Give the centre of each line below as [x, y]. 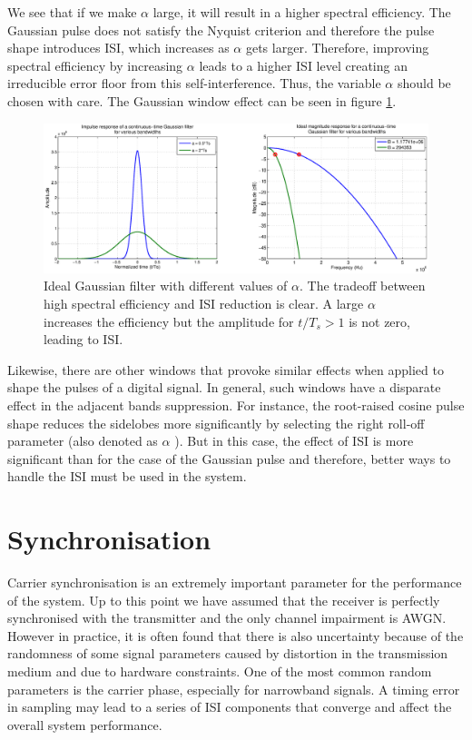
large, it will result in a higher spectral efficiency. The [302, 12]
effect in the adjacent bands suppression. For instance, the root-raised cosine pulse [236, 405]
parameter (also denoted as [83, 441]
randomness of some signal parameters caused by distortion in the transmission [228, 653]
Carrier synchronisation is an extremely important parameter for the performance [235, 582]
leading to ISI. [84, 339]
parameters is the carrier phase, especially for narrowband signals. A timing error [234, 689]
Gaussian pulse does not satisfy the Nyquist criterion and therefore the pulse [221, 30]
